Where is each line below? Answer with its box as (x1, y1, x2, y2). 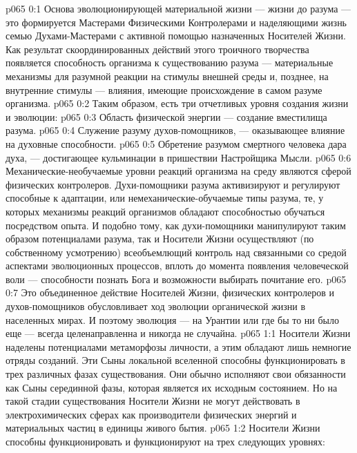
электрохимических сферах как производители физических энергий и (6, 407, 297, 421)
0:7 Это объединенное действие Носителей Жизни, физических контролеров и (6, 285, 334, 300)
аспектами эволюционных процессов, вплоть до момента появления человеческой (6, 258, 349, 273)
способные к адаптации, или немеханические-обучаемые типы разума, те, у (6, 191, 324, 205)
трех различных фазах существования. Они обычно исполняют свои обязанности (6, 367, 346, 381)
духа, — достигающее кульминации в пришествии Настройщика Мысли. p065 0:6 (6, 150, 351, 164)
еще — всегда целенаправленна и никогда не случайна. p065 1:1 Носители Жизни (6, 326, 351, 340)
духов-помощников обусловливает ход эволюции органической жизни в (6, 299, 306, 314)
